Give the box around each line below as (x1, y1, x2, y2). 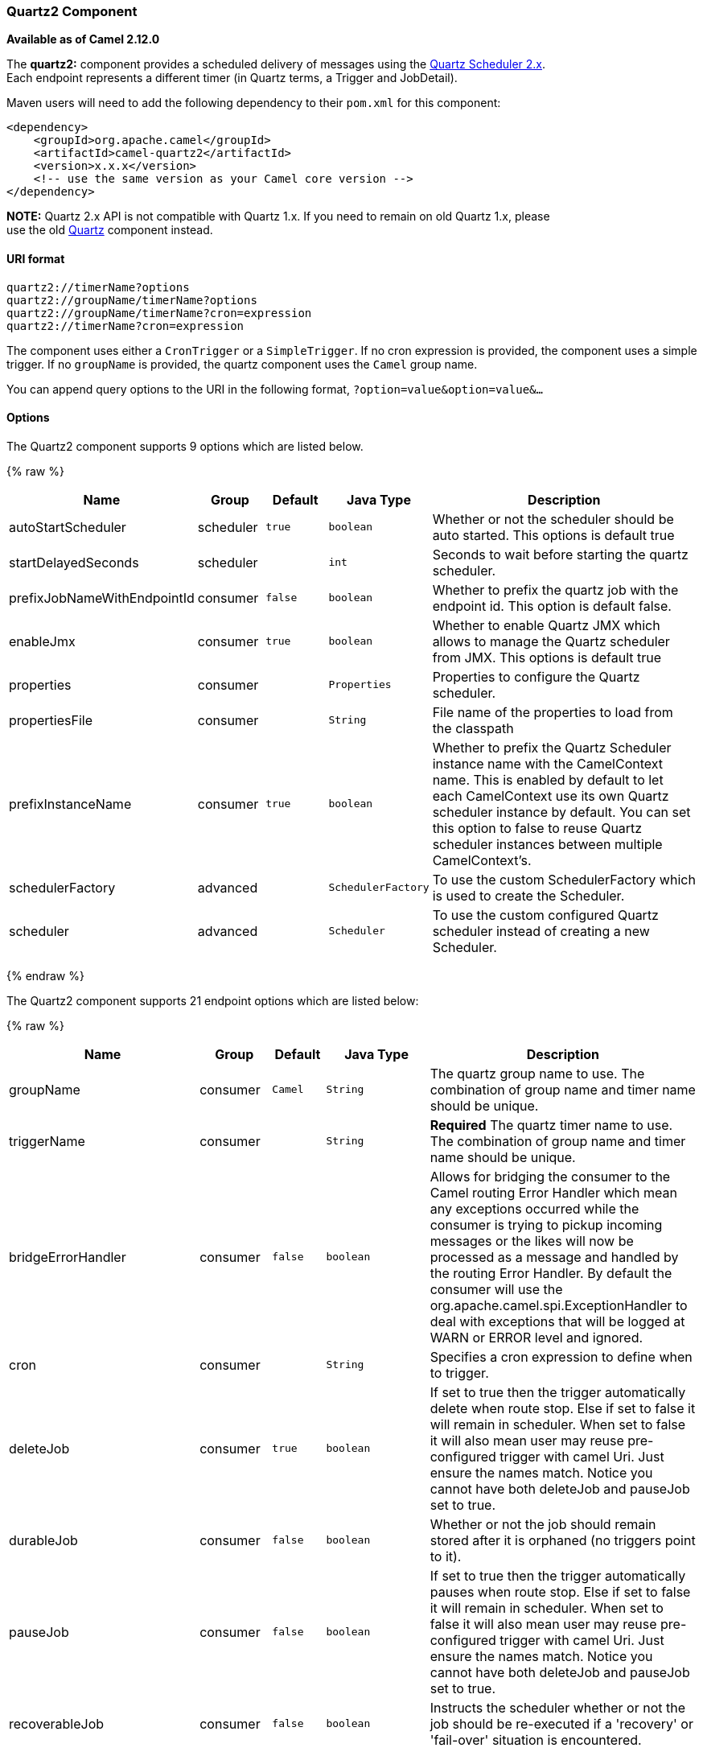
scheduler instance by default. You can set (432, 803, 691, 820)
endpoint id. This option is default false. (432, 597, 672, 614)
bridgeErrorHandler (9, 1248, 126, 1265)
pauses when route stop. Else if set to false (430, 1583, 691, 1600)
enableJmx (9, 633, 76, 649)
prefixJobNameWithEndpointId (9, 589, 195, 606)
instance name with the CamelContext (432, 755, 664, 772)
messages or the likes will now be (430, 1232, 634, 1249)
